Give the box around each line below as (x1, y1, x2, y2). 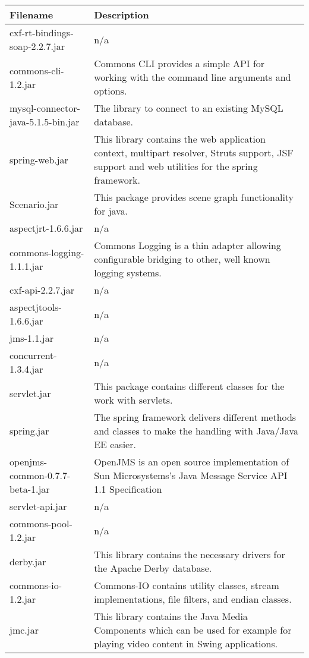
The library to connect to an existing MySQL (94, 101, 283, 115)
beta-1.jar (10, 482, 50, 496)
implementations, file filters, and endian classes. (94, 592, 292, 606)
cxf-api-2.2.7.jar (10, 283, 74, 297)
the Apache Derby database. (94, 561, 212, 575)
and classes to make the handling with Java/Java (94, 424, 298, 437)
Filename (10, 8, 53, 21)
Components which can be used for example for (94, 623, 292, 637)
